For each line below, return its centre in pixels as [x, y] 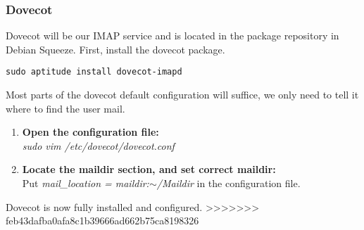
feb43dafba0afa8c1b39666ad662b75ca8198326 [102, 221]
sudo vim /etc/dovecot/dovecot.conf [98, 145]
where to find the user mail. [65, 108]
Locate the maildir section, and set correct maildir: [149, 169]
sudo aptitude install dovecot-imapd [94, 72]
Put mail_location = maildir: [86, 183]
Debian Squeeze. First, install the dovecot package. [115, 49]
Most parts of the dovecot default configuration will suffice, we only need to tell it [182, 95]
